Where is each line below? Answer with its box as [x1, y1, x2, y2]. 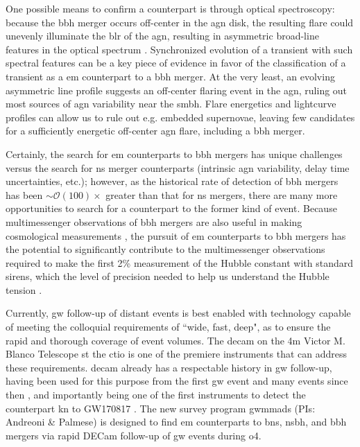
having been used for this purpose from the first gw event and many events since [6, 374, 348, 388]
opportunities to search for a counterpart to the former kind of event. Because [6, 201, 337, 216]
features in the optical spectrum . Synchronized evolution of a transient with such [6, 42, 353, 56]
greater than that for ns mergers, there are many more [105, 187, 338, 202]
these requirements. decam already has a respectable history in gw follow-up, [6, 360, 332, 374]
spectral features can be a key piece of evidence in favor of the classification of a [6, 55, 346, 70]
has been [6, 187, 43, 202]
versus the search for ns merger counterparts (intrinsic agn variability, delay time [6, 160, 350, 175]
